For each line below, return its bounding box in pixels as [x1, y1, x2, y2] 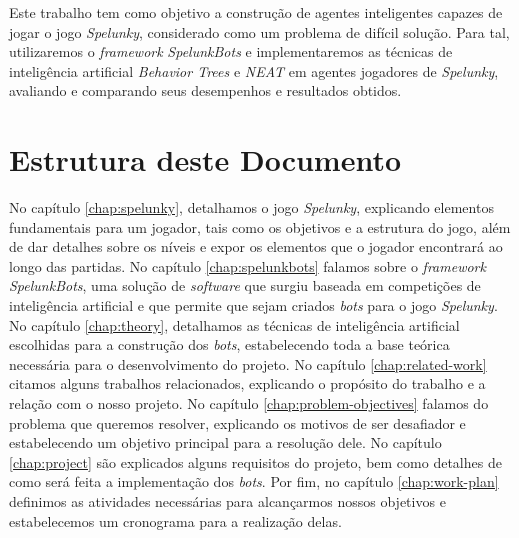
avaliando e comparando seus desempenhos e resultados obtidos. [9, 80, 402, 101]
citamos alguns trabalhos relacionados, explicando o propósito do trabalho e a [9, 373, 486, 394]
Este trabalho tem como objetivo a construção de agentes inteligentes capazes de [9, 2, 503, 22]
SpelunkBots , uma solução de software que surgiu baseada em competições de [9, 275, 481, 296]
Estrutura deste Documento [9, 139, 402, 180]
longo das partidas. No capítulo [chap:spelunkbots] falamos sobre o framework [9, 255, 486, 276]
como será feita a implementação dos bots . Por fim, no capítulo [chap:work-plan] [9, 471, 499, 492]
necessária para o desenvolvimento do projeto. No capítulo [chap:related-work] [9, 353, 487, 374]
